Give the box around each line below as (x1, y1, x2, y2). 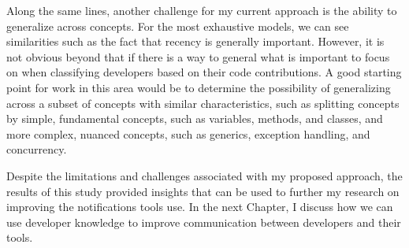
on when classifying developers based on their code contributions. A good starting (6, 64, 402, 80)
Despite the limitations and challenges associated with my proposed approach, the (6, 167, 403, 183)
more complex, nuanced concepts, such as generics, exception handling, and (6, 125, 370, 142)
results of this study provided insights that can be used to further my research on (6, 183, 400, 199)
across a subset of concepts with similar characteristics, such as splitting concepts (6, 94, 400, 111)
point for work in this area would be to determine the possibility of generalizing (6, 79, 391, 95)
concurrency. (6, 141, 67, 157)
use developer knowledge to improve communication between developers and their (6, 213, 401, 230)
